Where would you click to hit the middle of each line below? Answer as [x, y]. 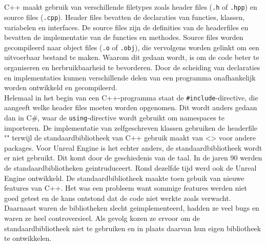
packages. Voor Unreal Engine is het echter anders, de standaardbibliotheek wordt [133, 147]
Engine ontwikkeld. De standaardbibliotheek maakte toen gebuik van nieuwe [124, 178]
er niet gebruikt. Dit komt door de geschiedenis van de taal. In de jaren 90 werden [133, 158]
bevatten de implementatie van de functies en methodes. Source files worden [124, 37]
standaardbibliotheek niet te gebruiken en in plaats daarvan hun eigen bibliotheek [133, 228]
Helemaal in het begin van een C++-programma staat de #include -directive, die [131, 97]
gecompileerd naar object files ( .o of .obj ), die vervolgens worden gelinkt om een [132, 47]
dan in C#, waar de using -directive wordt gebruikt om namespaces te [115, 117]
